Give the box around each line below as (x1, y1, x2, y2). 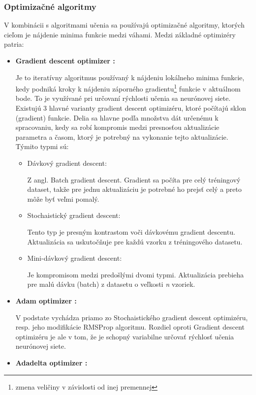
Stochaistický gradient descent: (27, 210, 121, 220)
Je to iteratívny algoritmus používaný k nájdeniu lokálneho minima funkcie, (15, 72, 245, 82)
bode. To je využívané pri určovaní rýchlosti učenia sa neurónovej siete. (15, 93, 231, 103)
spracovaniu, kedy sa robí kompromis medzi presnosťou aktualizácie (15, 122, 220, 132)
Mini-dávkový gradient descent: (27, 253, 122, 263)
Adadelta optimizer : (15, 357, 88, 367)
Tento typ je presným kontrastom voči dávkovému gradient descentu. (27, 226, 235, 237)
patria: (4, 39, 24, 49)
